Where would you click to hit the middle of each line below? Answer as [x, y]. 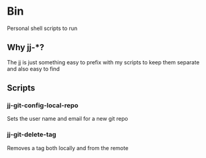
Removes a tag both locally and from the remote [68, 148]
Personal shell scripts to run [42, 28]
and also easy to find [33, 69]
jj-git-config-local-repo [43, 105]
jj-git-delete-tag [32, 135]
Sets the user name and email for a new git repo [67, 119]
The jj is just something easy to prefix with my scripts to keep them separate [103, 62]
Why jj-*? [26, 47]
